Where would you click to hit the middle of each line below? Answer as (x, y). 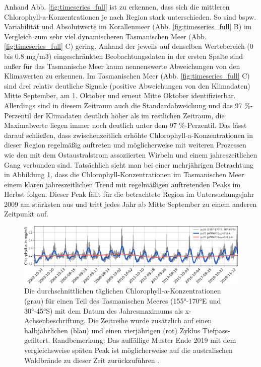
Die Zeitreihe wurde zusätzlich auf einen (150, 320)
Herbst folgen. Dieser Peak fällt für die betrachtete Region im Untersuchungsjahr (129, 194)
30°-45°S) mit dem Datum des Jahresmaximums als (104, 310)
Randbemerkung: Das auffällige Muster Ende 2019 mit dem (144, 340)
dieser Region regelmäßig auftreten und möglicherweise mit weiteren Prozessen (125, 145)
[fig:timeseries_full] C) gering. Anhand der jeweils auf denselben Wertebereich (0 (129, 46)
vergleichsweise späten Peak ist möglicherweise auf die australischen (128, 350)
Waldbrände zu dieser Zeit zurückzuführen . (92, 360)
